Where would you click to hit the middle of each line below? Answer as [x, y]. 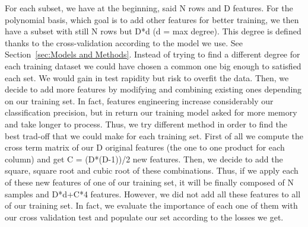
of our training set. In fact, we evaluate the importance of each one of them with [151, 205]
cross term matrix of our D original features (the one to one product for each [145, 147]
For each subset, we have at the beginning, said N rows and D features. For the [149, 8]
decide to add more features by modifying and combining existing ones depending [153, 89]
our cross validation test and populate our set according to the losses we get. [144, 217]
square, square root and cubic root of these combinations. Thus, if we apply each [152, 170]
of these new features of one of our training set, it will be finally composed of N [149, 182]
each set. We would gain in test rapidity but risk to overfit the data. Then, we [147, 77]
